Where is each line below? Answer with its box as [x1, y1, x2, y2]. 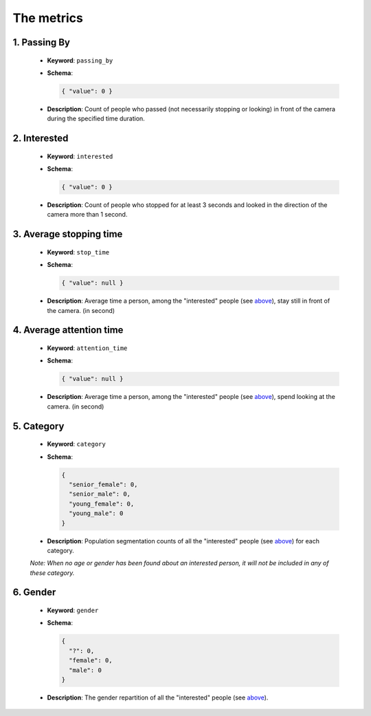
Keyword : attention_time [47, 344, 128, 352]
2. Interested [12, 133, 69, 144]
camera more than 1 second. [47, 210, 128, 219]
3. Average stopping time [12, 228, 123, 240]
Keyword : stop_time [47, 248, 110, 256]
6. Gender [12, 587, 56, 598]
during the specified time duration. [47, 114, 146, 123]
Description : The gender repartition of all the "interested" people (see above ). [47, 693, 269, 702]
